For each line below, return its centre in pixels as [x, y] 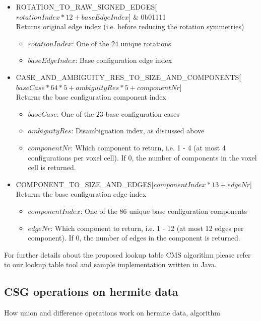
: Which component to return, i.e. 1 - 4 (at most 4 [148, 147]
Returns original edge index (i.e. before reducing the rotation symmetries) [130, 26]
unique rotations [146, 43]
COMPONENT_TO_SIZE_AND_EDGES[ [85, 184]
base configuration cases [142, 113]
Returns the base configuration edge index [81, 194]
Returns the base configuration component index [91, 97]
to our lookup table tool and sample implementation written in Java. [110, 264]
